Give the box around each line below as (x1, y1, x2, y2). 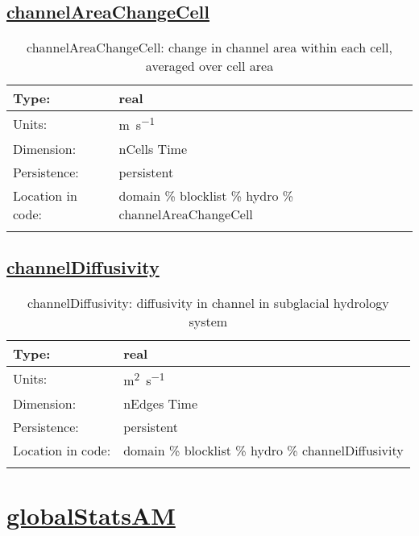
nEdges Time (123, 394, 197, 413)
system (189, 311, 228, 330)
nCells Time (118, 139, 188, 158)
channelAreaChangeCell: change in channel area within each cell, (27, 38, 392, 57)
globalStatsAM (6, 499, 176, 532)
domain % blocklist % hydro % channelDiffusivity (123, 441, 404, 460)
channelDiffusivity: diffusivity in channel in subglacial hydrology (27, 293, 389, 312)
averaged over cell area (145, 56, 274, 76)
